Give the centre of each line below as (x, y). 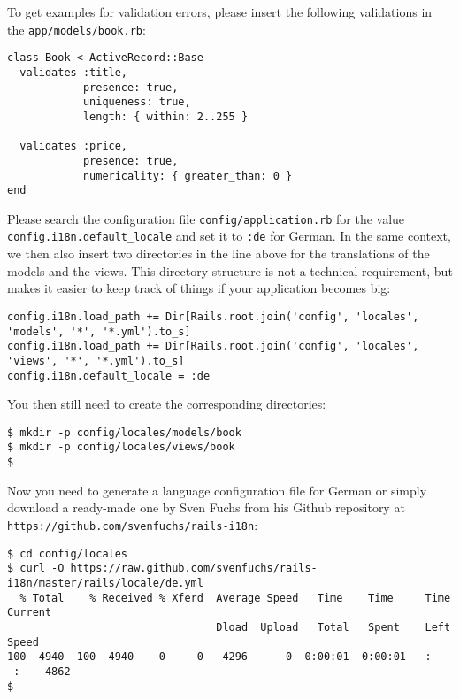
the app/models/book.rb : (77, 29)
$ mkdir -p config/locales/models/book (124, 432)
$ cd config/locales (68, 553)
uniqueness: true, (137, 102)
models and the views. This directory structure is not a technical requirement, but (230, 270)
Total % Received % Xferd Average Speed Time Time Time (241, 598)
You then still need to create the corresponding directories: (167, 404)
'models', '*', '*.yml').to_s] (99, 331)
